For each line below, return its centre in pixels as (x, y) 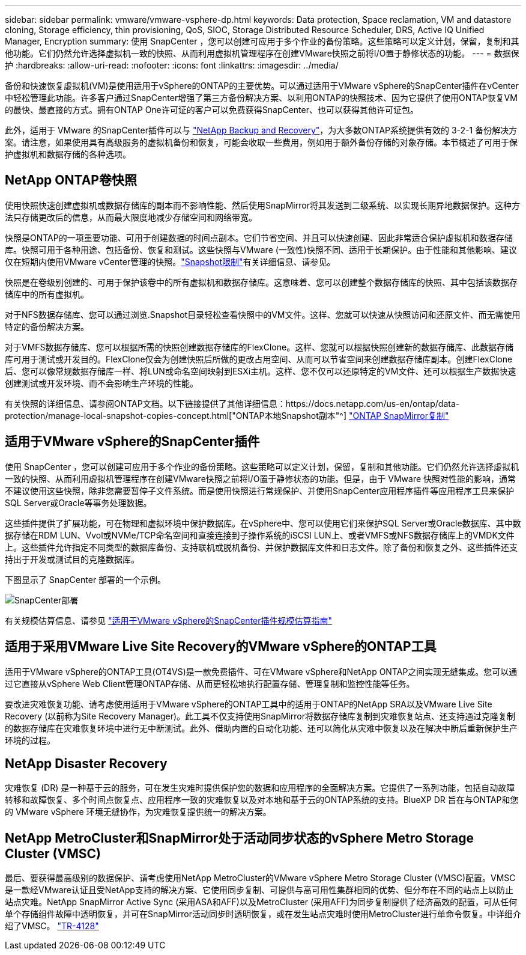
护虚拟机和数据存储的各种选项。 (68, 154)
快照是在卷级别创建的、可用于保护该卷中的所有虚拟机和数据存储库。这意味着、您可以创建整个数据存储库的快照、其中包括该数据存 (261, 282)
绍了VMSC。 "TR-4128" (52, 926)
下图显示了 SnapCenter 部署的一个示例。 (86, 579)
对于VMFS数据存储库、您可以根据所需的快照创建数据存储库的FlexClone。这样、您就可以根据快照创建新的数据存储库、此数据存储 (259, 347)
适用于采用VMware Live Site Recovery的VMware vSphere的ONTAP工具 (221, 647)
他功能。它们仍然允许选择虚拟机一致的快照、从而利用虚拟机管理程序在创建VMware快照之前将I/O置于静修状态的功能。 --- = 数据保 (262, 53)
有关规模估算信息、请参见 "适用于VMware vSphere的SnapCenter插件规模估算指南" (169, 620)
